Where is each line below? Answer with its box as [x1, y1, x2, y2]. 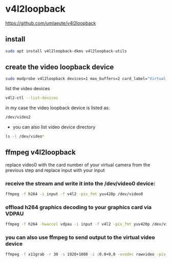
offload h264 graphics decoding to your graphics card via [5, 204, 152, 211]
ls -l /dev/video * [5, 134, 45, 139]
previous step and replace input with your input [5, 167, 105, 173]
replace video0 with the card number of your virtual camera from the [5, 162, 150, 168]
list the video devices [5, 86, 50, 92]
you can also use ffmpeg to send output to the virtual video [5, 234, 155, 241]
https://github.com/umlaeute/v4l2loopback [5, 20, 96, 26]
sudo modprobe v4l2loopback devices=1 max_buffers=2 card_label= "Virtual [5, 76, 166, 82]
